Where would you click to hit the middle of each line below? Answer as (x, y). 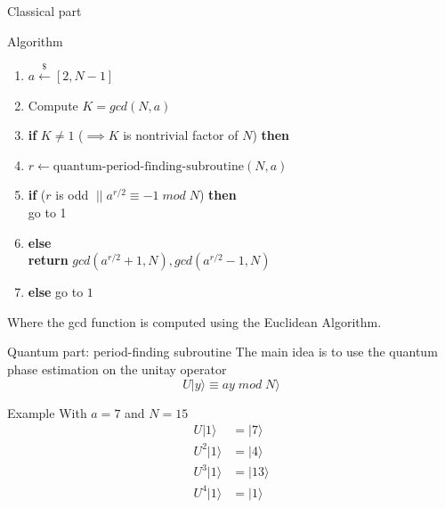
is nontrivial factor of (181, 135)
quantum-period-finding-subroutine (148, 166)
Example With (47, 412)
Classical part (44, 11)
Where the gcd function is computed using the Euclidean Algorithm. (194, 321)
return (48, 260)
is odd (72, 195)
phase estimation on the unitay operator (117, 369)
